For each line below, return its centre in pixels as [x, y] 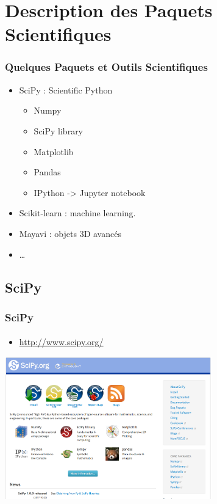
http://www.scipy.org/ [61, 342]
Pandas [47, 172]
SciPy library [59, 130]
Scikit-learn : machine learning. [77, 213]
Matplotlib [54, 151]
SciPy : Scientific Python [66, 89]
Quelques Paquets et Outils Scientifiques [106, 67]
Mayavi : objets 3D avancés [70, 233]
